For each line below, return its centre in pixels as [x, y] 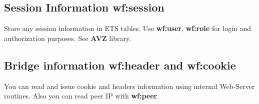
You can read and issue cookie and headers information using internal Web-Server [129, 86]
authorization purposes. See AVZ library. [68, 38]
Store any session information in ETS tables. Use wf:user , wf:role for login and [128, 28]
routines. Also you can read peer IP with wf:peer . [82, 96]
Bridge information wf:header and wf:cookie [120, 65]
